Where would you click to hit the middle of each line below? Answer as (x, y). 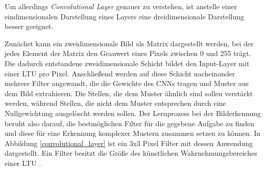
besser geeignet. (29, 26)
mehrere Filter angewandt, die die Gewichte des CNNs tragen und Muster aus (127, 83)
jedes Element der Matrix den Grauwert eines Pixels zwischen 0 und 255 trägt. (128, 53)
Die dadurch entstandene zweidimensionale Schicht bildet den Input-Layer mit (127, 63)
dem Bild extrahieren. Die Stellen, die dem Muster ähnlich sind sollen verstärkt (129, 93)
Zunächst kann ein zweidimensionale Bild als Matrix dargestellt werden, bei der (129, 43)
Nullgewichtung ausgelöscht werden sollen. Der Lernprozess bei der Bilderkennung (133, 113)
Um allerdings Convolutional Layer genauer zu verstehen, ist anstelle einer (121, 6)
